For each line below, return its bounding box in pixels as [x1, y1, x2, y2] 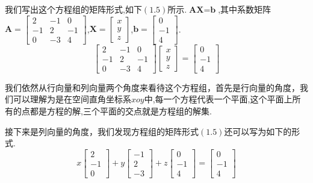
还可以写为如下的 [224, 125, 292, 137]
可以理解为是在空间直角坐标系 [13, 93, 131, 105]
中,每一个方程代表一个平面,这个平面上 [144, 93, 293, 105]
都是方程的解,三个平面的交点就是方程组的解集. [29, 104, 212, 117]
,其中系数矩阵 [218, 3, 271, 15]
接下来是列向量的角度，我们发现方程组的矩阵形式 [5, 125, 199, 137]
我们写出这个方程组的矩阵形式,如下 [5, 3, 142, 15]
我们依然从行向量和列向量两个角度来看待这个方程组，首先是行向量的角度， [5, 81, 300, 93]
